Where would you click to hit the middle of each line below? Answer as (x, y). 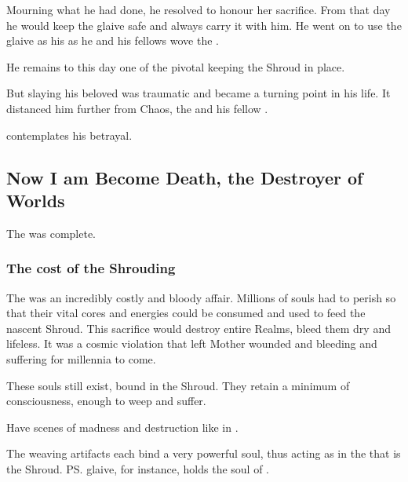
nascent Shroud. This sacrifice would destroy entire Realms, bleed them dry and (199, 328)
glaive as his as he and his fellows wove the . (113, 40)
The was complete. (51, 233)
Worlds (36, 200)
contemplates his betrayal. (69, 135)
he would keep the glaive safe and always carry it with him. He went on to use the (204, 25)
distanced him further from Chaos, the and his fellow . (137, 108)
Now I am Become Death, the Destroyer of (185, 177)
